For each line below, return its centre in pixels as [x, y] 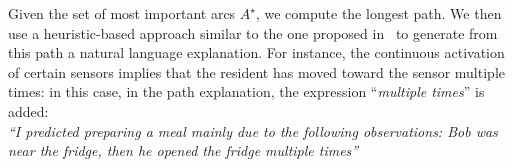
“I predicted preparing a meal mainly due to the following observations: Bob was [253, 130]
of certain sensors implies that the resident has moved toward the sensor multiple [256, 71]
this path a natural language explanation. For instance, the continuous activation [256, 52]
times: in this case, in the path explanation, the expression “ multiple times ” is [246, 91]
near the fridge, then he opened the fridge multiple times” [183, 150]
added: [28, 110]
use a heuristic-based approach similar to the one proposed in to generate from [253, 32]
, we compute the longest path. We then [378, 13]
